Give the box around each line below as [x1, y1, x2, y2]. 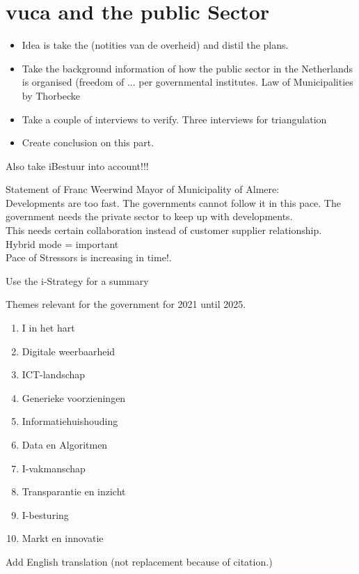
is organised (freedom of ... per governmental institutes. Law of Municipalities [22, 75, 353, 89]
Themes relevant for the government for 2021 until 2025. [6, 297, 246, 311]
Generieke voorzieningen [22, 390, 126, 405]
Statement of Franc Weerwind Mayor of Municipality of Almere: [6, 182, 280, 196]
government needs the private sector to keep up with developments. [6, 209, 293, 224]
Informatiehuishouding [22, 414, 118, 428]
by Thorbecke [22, 88, 81, 102]
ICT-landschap [22, 367, 86, 382]
